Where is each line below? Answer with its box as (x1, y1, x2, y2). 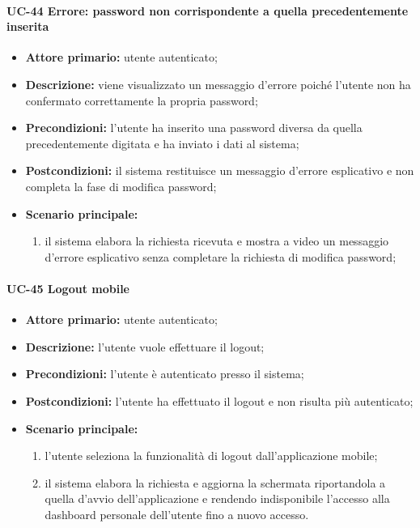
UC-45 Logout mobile (6, 279, 129, 296)
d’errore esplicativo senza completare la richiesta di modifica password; (45, 248, 397, 265)
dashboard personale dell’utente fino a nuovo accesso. (45, 505, 309, 522)
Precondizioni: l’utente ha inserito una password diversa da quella (25, 119, 363, 136)
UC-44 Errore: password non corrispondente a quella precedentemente (6, 2, 409, 19)
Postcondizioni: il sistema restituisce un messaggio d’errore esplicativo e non (25, 162, 414, 179)
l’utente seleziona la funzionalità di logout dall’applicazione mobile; (45, 447, 378, 464)
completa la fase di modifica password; (25, 177, 217, 194)
